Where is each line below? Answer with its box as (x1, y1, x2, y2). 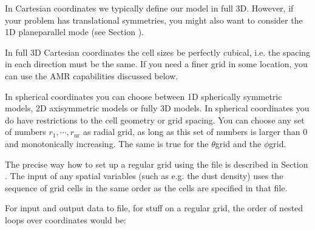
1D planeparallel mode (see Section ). (5, 25, 144, 38)
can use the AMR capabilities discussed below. (5, 69, 178, 82)
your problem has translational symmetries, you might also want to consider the (5, 13, 303, 26)
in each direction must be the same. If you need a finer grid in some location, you (5, 57, 308, 70)
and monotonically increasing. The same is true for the (5, 137, 209, 149)
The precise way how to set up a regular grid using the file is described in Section (5, 157, 308, 170)
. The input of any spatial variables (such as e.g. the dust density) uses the (5, 169, 283, 182)
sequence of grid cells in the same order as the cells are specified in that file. (5, 181, 288, 194)
